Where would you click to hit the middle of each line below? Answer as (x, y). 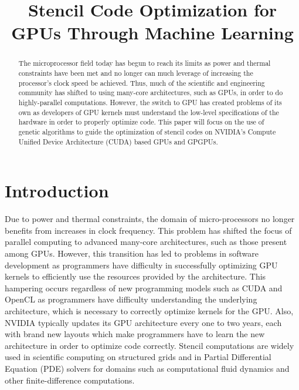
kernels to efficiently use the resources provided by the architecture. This (135, 276)
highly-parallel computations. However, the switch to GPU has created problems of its (150, 102)
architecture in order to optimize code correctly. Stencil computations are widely (149, 345)
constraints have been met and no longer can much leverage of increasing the (136, 73)
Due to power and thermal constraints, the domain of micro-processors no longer (150, 219)
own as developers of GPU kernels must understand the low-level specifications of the (149, 112)
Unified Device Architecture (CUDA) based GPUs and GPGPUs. (118, 141)
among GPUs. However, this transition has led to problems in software (132, 253)
